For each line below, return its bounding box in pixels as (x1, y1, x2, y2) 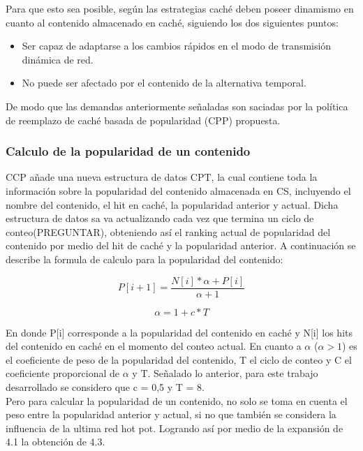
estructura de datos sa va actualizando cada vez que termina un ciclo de (6, 211, 314, 225)
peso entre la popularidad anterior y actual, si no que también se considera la (6, 407, 336, 422)
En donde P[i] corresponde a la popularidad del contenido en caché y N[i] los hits (6, 325, 353, 339)
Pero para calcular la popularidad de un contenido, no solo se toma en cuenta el (6, 393, 348, 408)
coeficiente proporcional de (6, 366, 120, 380)
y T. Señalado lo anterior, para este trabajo (132, 366, 318, 380)
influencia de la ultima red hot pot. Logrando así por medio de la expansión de (6, 420, 343, 435)
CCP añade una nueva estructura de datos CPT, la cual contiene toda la (6, 170, 318, 184)
